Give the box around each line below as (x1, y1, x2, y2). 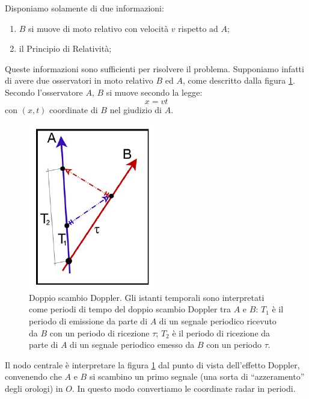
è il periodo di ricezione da (172, 326, 271, 339)
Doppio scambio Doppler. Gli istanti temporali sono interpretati (29, 291, 265, 303)
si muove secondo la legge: (106, 85, 203, 98)
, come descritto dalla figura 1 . (182, 74, 295, 87)
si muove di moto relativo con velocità (28, 22, 169, 34)
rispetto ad (178, 22, 218, 34)
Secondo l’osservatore (5, 85, 83, 98)
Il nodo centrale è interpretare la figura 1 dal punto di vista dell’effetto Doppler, (5, 358, 300, 371)
